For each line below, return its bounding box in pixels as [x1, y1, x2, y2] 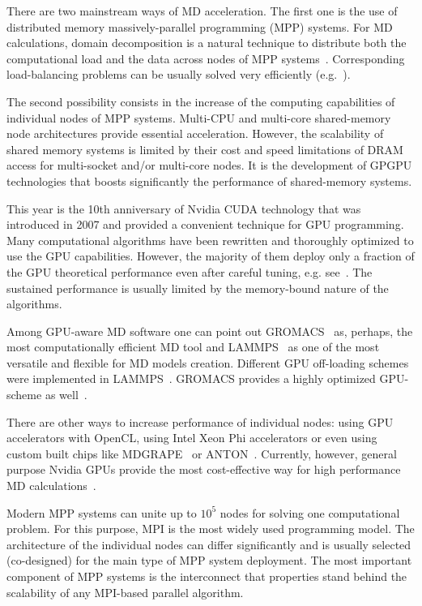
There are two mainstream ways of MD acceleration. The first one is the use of [6, 2, 398, 19]
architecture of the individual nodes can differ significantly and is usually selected [6, 535, 411, 552]
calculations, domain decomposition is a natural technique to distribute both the [6, 34, 407, 51]
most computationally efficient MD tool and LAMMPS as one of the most [6, 338, 380, 355]
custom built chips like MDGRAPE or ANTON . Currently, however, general [6, 445, 397, 462]
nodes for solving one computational [220, 504, 400, 521]
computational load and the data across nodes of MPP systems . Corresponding [6, 49, 405, 67]
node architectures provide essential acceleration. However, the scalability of [6, 125, 384, 142]
